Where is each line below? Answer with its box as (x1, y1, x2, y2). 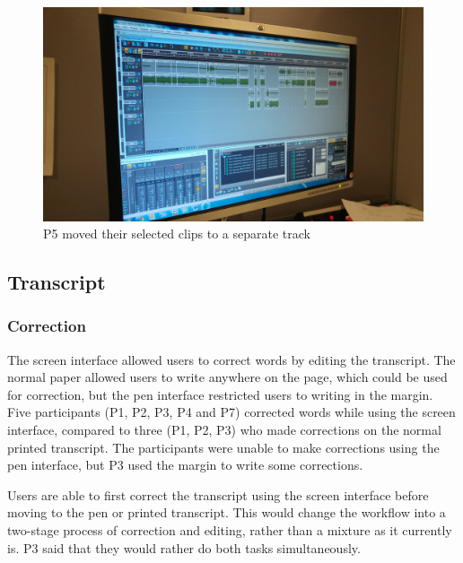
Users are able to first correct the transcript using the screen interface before (7, 485, 429, 504)
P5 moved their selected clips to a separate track (43, 224, 310, 243)
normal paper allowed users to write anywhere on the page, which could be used (7, 368, 448, 386)
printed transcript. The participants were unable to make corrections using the (7, 437, 440, 456)
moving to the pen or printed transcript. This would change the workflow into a (7, 503, 446, 522)
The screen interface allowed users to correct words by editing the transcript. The (7, 350, 456, 368)
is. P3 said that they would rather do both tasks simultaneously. (7, 538, 361, 557)
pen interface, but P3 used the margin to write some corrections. (7, 455, 363, 474)
